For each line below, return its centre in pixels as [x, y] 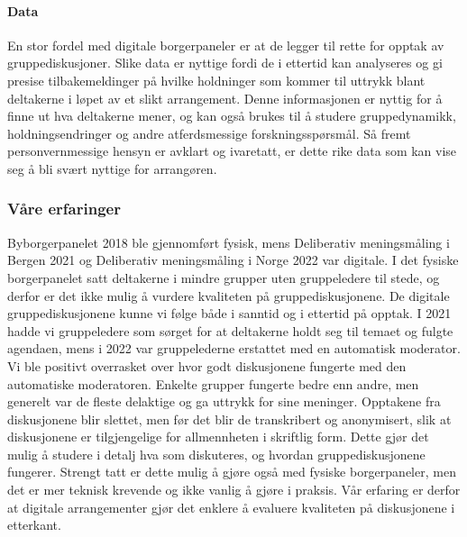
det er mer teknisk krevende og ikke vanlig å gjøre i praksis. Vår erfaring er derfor [234, 490]
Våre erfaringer [64, 209]
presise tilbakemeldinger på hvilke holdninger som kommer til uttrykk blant [216, 80]
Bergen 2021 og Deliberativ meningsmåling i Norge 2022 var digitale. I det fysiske [233, 260]
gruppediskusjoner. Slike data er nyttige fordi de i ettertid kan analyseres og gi [225, 63]
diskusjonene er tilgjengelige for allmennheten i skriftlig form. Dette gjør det [218, 437]
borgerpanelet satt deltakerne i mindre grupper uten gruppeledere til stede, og [224, 277]
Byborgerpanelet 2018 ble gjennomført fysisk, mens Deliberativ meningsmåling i [229, 242]
